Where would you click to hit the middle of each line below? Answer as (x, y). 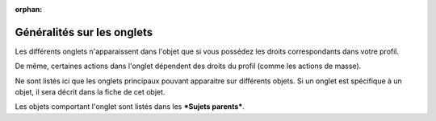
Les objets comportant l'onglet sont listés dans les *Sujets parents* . (130, 107)
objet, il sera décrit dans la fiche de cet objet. (90, 92)
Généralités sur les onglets (84, 32)
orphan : (29, 9)
